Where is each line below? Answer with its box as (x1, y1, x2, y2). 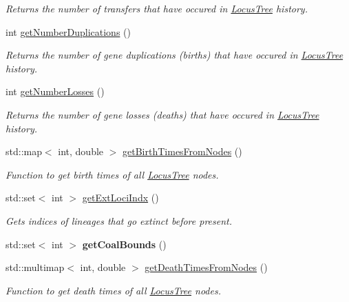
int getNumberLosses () (6, 84, 105, 99)
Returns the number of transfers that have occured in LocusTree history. (6, 1, 308, 15)
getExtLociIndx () (82, 190, 159, 205)
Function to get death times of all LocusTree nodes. (6, 283, 221, 297)
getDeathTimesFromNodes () (145, 260, 268, 274)
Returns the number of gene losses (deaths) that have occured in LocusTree (6, 107, 319, 121)
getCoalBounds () (82, 236, 167, 251)
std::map (6, 144, 42, 159)
